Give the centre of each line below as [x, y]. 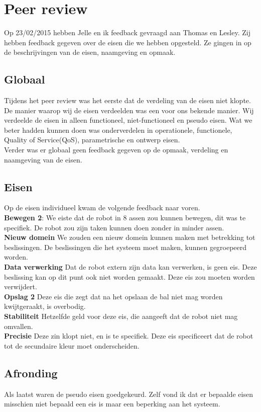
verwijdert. [21, 286]
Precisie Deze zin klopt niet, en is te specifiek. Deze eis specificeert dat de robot [129, 336]
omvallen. [19, 326]
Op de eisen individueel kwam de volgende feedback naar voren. [102, 208]
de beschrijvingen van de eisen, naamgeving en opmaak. [90, 52]
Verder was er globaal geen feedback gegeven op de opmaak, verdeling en [116, 150]
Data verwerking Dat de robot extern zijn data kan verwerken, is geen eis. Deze [130, 267]
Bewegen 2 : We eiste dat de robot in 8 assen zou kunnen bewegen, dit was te [125, 218]
